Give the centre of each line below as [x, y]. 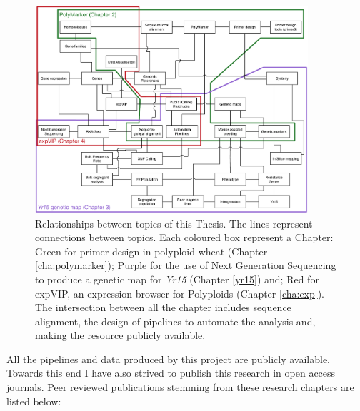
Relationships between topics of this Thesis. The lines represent [174, 223]
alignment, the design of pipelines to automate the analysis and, [175, 321]
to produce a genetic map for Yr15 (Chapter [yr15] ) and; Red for [177, 279]
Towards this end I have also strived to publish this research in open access [171, 373]
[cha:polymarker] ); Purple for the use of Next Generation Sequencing [186, 265]
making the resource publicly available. [120, 335]
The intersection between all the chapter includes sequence [163, 307]
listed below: [34, 401]
